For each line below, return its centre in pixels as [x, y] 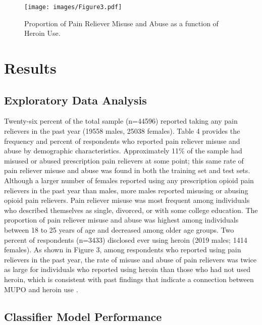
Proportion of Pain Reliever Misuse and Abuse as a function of [121, 23]
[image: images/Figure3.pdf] [73, 7]
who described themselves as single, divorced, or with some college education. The [131, 210]
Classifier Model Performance [83, 316]
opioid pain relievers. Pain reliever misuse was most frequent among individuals [127, 200]
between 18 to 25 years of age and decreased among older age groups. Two [119, 229]
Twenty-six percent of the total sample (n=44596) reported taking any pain [121, 121]
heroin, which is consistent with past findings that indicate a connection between [129, 279]
